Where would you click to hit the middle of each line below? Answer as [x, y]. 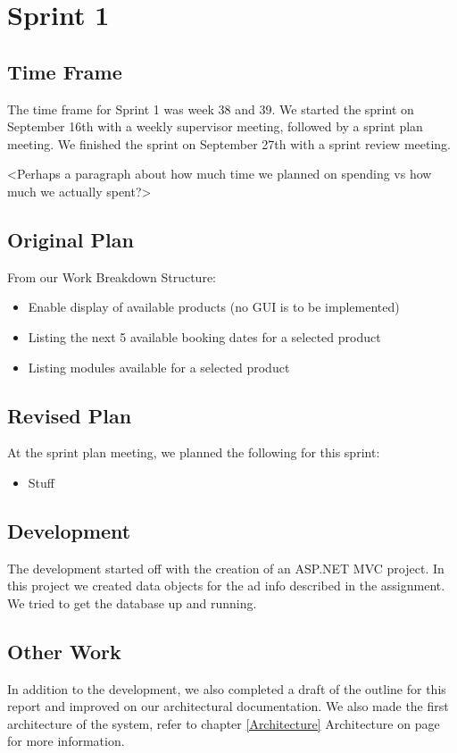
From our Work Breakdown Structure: [112, 276]
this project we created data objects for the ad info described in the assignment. [226, 586]
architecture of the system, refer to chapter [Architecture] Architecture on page [224, 723]
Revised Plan [70, 415]
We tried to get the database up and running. [132, 602]
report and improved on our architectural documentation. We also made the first [228, 706]
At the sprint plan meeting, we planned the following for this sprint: [194, 452]
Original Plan [71, 239]
